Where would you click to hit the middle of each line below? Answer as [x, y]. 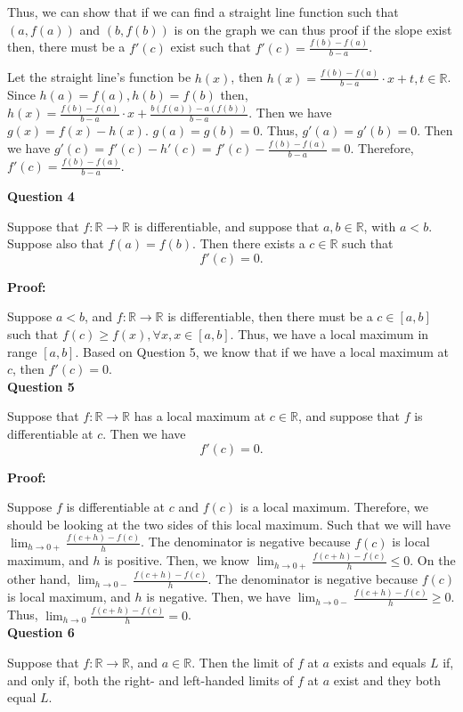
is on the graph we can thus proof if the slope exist [313, 29]
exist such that [211, 47]
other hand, [39, 579]
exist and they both [387, 680]
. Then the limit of [243, 662]
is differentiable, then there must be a [270, 316]
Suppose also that [56, 243]
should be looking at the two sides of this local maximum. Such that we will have [229, 524]
